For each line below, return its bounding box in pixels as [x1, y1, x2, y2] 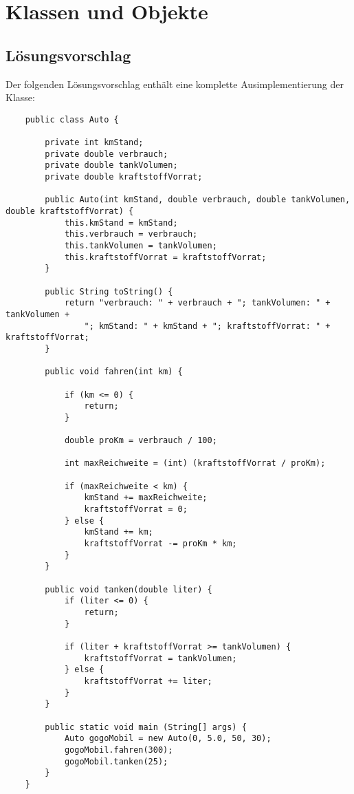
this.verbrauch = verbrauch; [64, 229, 198, 239]
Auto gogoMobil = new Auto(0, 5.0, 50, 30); [64, 733, 272, 744]
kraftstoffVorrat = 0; [84, 504, 188, 515]
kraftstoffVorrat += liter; [84, 676, 212, 686]
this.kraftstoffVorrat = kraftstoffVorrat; [64, 252, 267, 262]
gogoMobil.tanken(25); [64, 756, 168, 766]
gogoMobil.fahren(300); [64, 744, 173, 755]
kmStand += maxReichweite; [84, 493, 208, 503]
